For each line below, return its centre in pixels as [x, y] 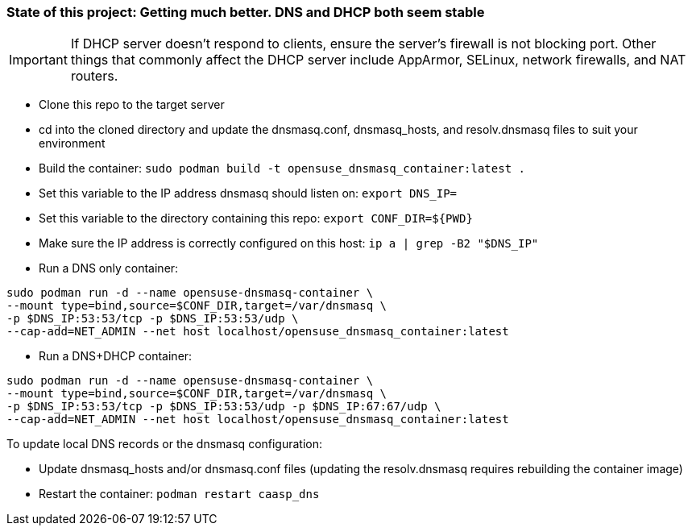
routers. [94, 76]
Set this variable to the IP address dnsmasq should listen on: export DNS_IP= [248, 193]
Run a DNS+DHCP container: [116, 356]
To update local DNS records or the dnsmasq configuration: [165, 444]
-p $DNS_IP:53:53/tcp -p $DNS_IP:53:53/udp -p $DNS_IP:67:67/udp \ [224, 407]
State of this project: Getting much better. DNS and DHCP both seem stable [246, 12]
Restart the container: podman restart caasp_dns [179, 494]
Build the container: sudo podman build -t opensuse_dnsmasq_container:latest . [282, 168]
